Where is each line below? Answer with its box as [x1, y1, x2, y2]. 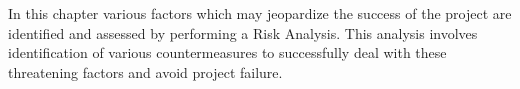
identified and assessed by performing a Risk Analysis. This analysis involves [8, 22, 478, 43]
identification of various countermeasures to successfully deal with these [8, 42, 447, 63]
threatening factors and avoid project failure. [8, 61, 283, 82]
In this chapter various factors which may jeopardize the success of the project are [8, 3, 512, 23]
